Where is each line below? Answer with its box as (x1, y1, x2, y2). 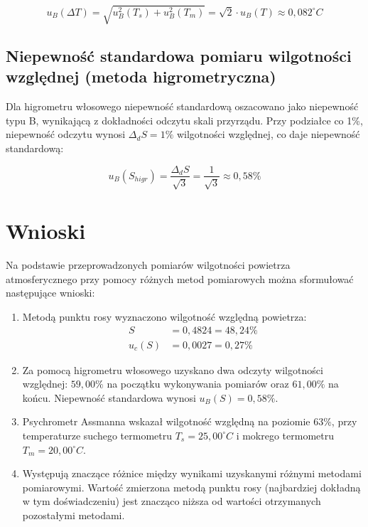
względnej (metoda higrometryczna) (6, 65, 276, 87)
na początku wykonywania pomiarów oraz (107, 376, 289, 391)
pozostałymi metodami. (22, 507, 125, 522)
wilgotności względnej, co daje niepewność (176, 127, 360, 142)
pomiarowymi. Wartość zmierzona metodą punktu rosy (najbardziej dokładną (22, 479, 361, 494)
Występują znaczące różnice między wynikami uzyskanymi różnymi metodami (22, 466, 362, 481)
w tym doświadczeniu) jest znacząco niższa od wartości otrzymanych (22, 494, 321, 509)
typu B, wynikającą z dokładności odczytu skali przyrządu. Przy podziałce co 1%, (6, 112, 363, 127)
